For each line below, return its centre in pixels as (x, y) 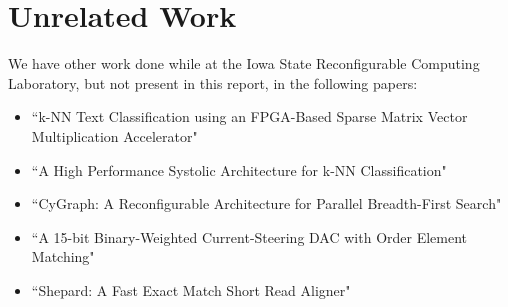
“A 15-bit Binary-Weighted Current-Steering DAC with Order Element (249, 236)
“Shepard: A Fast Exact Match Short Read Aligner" (191, 289)
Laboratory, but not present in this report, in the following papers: (213, 82)
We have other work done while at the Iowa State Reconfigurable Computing (244, 63)
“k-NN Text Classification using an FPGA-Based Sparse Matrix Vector (249, 116)
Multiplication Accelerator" (114, 135)
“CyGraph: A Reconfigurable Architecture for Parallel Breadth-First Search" (266, 203)
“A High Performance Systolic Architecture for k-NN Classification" (239, 169)
